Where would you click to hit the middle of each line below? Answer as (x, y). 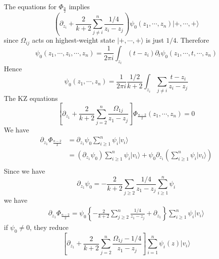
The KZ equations (31, 98)
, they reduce (49, 227)
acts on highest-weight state (73, 40)
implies (79, 6)
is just (155, 40)
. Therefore (193, 40)
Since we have (25, 170)
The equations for (30, 6)
